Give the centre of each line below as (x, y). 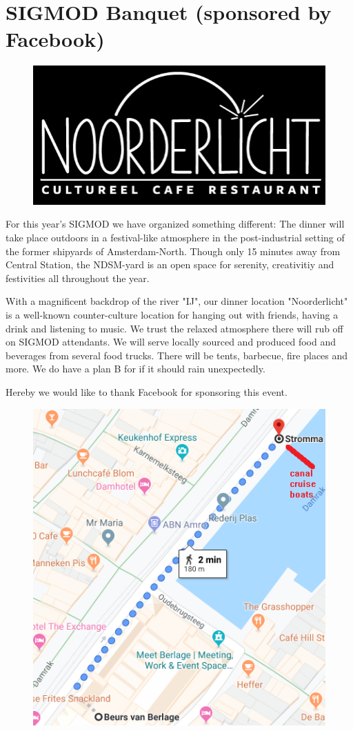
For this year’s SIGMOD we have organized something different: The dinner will (175, 224)
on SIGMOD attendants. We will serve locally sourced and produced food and (171, 342)
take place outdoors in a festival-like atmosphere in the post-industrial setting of (175, 238)
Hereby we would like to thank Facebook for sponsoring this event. (147, 391)
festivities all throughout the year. (78, 278)
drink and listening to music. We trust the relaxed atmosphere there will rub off (174, 328)
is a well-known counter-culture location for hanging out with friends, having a (172, 314)
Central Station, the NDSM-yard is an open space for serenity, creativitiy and (170, 264)
